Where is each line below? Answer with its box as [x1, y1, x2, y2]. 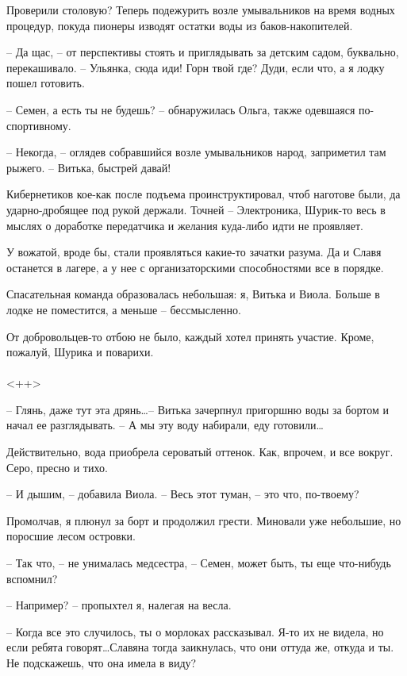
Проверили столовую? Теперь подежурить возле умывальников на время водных [6, 2, 395, 17]
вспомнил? [6, 570, 58, 586]
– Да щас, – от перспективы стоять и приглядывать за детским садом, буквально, [6, 44, 399, 60]
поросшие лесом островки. [6, 528, 136, 544]
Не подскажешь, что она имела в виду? [6, 655, 197, 670]
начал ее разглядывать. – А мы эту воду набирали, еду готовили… [6, 417, 324, 433]
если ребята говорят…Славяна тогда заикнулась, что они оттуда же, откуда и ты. [6, 639, 394, 655]
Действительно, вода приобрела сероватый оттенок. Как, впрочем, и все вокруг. [6, 444, 394, 460]
